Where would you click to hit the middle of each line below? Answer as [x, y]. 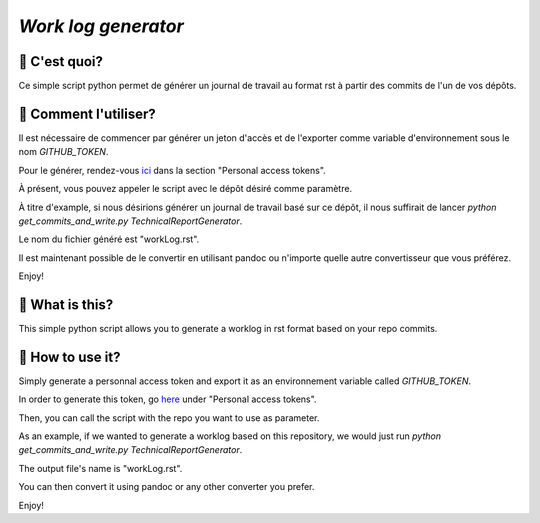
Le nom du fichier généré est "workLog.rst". [109, 239]
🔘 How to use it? [69, 356]
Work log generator [101, 26]
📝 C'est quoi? [61, 61]
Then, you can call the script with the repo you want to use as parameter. [169, 417]
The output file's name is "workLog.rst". [100, 468]
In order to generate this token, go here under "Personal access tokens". [167, 399]
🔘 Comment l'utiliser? [87, 113]
